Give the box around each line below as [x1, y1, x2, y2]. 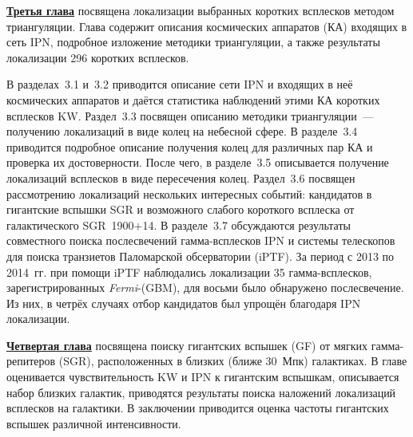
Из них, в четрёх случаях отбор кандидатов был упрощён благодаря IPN [6, 294, 361, 311]
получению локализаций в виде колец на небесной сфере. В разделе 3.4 [6, 123, 358, 140]
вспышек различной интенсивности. [6, 415, 181, 431]
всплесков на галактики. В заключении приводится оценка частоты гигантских [6, 400, 389, 416]
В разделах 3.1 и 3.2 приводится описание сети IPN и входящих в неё [6, 76, 353, 93]
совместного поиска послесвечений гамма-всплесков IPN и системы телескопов [6, 232, 395, 249]
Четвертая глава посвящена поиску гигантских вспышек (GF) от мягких [6, 337, 368, 353]
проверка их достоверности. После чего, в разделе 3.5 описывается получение [6, 154, 389, 171]
